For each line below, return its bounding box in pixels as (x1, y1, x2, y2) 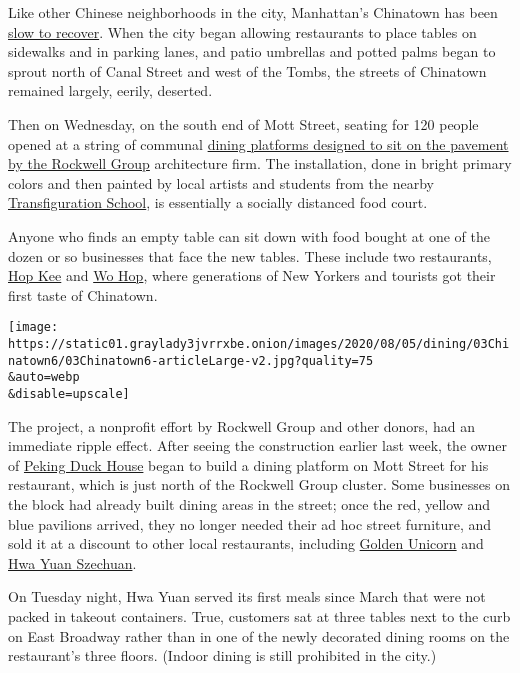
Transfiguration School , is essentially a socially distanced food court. (8, 192, 428, 213)
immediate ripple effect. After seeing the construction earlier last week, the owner (8, 435, 507, 456)
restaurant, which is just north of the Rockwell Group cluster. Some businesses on (8, 474, 510, 495)
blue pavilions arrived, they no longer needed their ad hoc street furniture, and (8, 513, 492, 534)
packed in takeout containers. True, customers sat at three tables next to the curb (8, 605, 511, 626)
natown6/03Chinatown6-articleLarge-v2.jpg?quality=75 (8, 353, 374, 368)
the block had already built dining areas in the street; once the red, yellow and (8, 493, 491, 514)
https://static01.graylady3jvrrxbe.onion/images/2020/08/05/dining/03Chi (8, 336, 510, 351)
